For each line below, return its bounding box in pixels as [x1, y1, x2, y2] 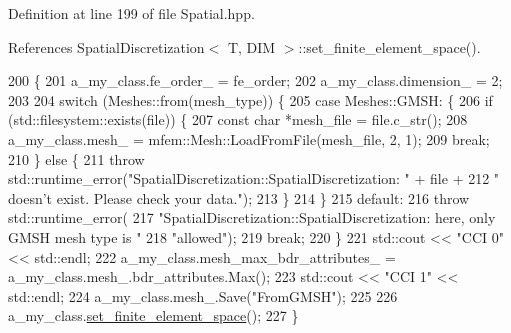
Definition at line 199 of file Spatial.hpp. [8, 3, 255, 23]
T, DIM [227, 36, 276, 57]
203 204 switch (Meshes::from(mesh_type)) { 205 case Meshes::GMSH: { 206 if [8, 89, 493, 110]
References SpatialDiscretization [8, 36, 205, 57]
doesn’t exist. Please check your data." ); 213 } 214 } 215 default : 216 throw [8, 187, 470, 208]
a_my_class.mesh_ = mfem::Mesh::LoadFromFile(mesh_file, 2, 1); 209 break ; [8, 128, 490, 149]
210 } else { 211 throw [8, 148, 145, 169]
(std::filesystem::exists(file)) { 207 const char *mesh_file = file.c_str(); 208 [8, 109, 468, 130]
